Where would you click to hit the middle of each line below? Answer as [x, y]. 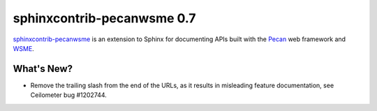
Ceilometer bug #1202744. [69, 95]
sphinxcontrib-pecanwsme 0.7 [104, 18]
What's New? [43, 69]
